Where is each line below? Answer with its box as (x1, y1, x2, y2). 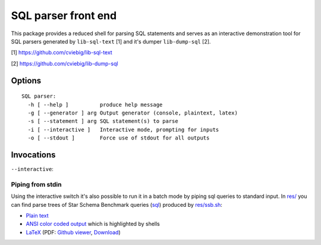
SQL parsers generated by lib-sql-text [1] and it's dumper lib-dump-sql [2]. (11, 38, 211, 45)
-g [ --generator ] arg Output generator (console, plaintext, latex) (27, 109, 238, 116)
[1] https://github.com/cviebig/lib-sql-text (11, 49, 112, 56)
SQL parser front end (11, 9, 117, 22)
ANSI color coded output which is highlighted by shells (26, 221, 160, 228)
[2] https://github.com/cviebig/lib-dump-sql (11, 60, 118, 67)
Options (11, 75, 42, 86)
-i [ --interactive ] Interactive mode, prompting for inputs (27, 126, 219, 133)
